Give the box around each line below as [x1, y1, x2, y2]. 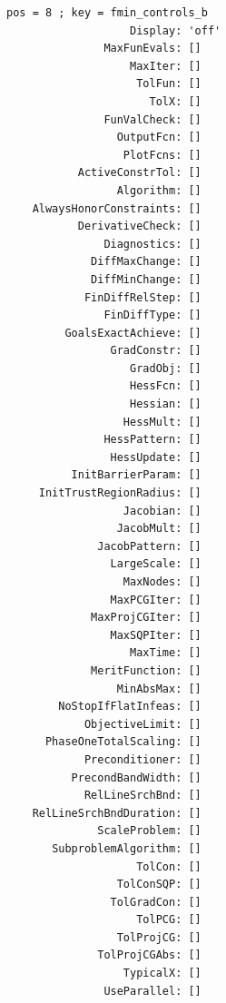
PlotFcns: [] [123, 148, 201, 162]
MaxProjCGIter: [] [91, 611, 201, 624]
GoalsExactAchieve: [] [64, 326, 201, 339]
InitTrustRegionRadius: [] [38, 487, 201, 500]
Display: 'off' [130, 24, 221, 37]
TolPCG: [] [136, 913, 201, 927]
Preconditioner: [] [84, 752, 201, 766]
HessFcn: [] [130, 379, 201, 393]
